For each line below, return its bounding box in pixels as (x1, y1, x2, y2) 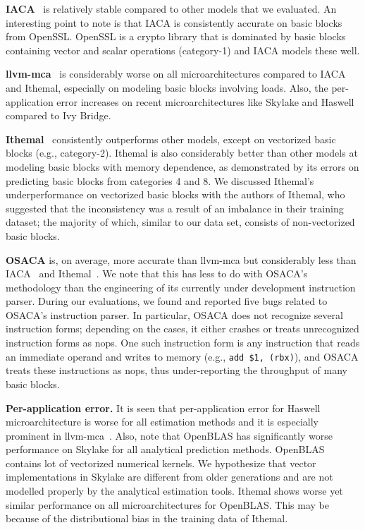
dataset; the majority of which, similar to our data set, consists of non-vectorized (6, 215, 355, 229)
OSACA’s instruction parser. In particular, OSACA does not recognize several (6, 307, 343, 322)
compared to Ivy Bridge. (6, 108, 111, 123)
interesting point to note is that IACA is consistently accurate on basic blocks (6, 15, 342, 30)
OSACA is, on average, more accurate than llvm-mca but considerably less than (6, 252, 357, 267)
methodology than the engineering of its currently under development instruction (6, 279, 356, 294)
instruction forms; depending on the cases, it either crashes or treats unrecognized (6, 321, 359, 336)
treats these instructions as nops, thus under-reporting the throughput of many (6, 363, 347, 378)
